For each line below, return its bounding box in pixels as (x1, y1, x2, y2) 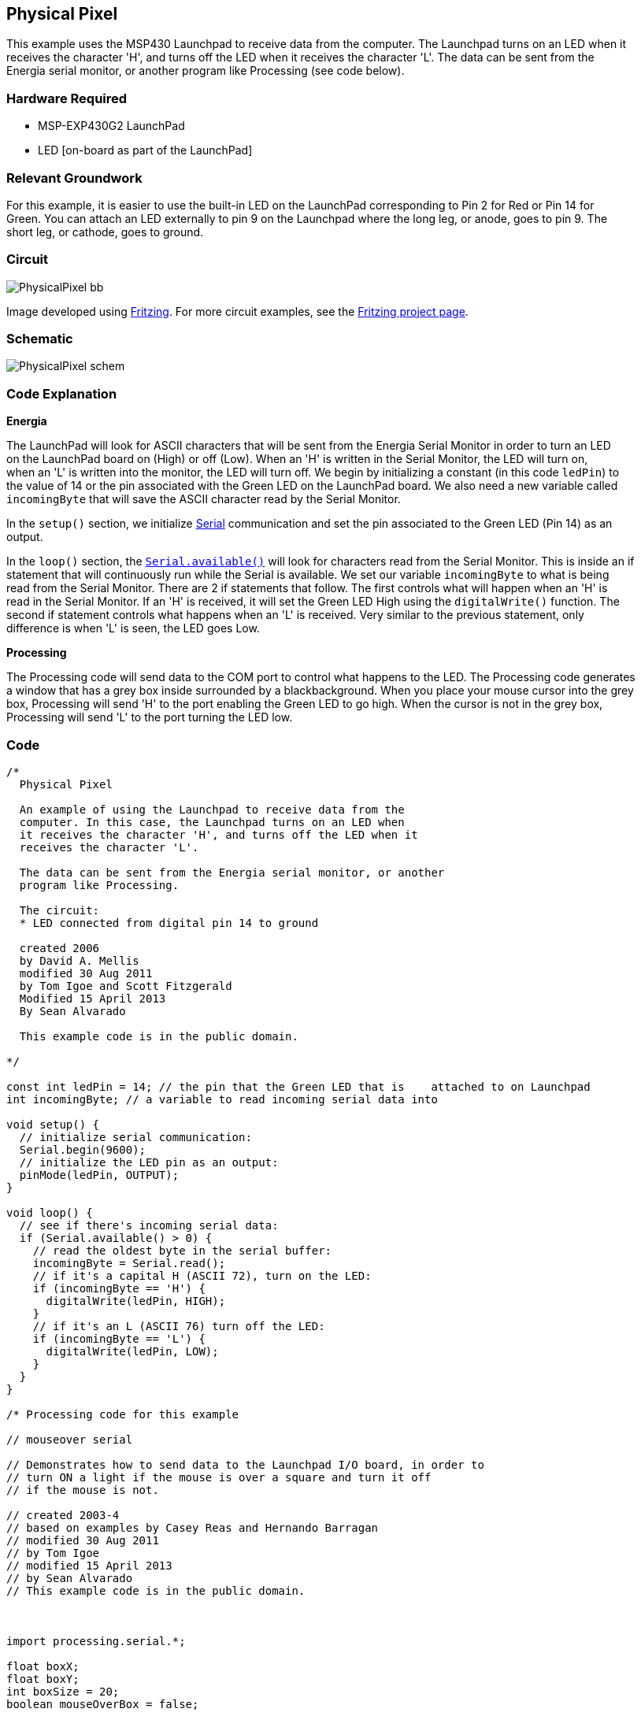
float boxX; (6, 1659, 80, 1673)
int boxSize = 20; (6, 1684, 120, 1698)
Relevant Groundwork (6, 169, 143, 186)
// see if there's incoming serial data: (19, 1218, 279, 1232)
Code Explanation (6, 385, 117, 402)
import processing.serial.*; (6, 1634, 186, 1647)
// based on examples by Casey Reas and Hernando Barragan (6, 1521, 379, 1534)
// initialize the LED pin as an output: (19, 1155, 279, 1169)
